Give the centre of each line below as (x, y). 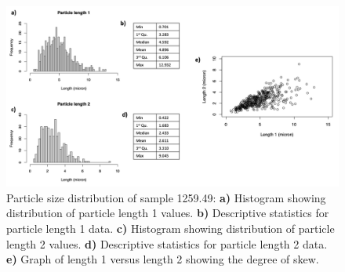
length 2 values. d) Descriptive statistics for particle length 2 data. (167, 243)
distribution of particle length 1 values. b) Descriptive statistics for (168, 213)
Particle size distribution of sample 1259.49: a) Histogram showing (166, 197)
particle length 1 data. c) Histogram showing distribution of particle (171, 228)
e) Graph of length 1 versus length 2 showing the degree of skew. (163, 259)
